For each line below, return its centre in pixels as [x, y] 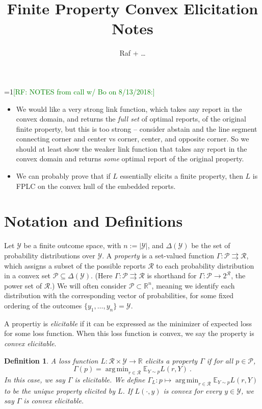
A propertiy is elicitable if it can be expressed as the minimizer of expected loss [128, 323]
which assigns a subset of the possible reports [75, 265]
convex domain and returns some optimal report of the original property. [130, 159]
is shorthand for [172, 275]
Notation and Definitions [94, 221]
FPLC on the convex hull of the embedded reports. [96, 186]
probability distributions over [50, 255]
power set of [23, 285]
